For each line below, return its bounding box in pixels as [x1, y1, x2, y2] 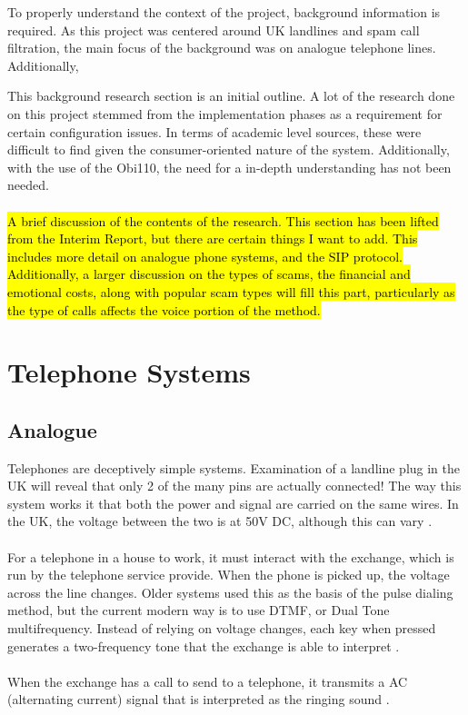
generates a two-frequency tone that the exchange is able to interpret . [7, 636, 400, 655]
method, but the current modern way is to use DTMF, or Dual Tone [7, 601, 390, 620]
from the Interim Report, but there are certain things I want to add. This [7, 229, 418, 248]
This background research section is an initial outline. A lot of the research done [7, 86, 455, 105]
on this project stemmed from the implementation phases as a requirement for [7, 104, 443, 123]
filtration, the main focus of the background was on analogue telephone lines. [7, 38, 436, 57]
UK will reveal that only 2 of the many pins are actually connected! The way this [7, 476, 462, 495]
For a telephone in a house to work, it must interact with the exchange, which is [7, 547, 454, 566]
